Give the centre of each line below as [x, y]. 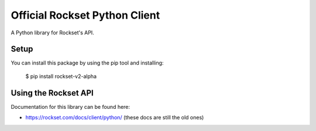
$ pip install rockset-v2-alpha [61, 76]
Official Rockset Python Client [85, 15]
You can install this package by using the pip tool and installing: [87, 63]
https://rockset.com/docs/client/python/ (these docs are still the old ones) [115, 118]
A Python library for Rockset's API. [53, 33]
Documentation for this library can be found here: [71, 107]
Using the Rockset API [52, 93]
